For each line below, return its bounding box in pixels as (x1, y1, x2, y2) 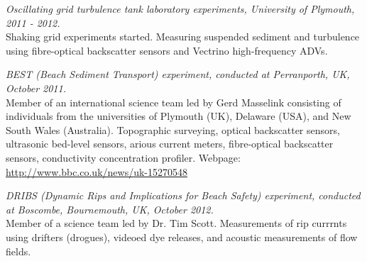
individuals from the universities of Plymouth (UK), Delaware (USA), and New (6, 109, 351, 123)
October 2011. (6, 80, 66, 95)
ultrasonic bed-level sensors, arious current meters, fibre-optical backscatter (6, 136, 334, 151)
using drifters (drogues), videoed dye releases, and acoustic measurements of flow (6, 229, 358, 244)
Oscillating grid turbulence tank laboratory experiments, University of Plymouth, (6, 1, 355, 16)
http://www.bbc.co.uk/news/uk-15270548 (6, 164, 187, 179)
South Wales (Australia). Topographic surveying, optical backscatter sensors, (6, 122, 340, 137)
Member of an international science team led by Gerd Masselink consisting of (6, 94, 341, 109)
